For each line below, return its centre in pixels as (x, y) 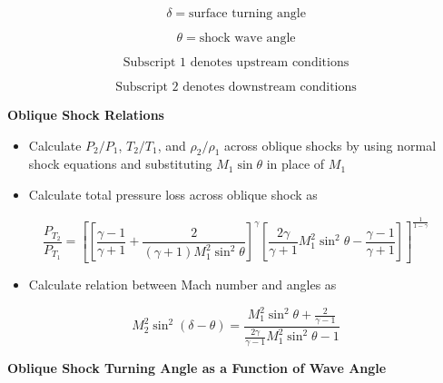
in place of (295, 164)
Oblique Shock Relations (86, 114)
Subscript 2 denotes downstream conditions (236, 87)
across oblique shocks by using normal (330, 145)
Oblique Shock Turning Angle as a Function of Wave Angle (197, 368)
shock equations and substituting (120, 164)
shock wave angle (247, 38)
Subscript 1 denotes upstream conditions (236, 63)
